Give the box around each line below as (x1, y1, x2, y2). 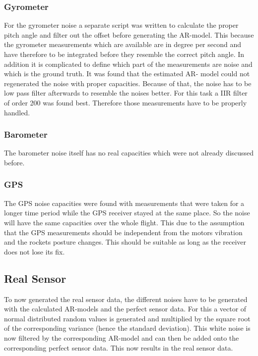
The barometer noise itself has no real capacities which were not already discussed (4, 148, 254, 158)
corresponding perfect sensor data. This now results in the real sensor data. (4, 342, 233, 353)
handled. (4, 107, 30, 117)
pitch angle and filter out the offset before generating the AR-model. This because (4, 29, 254, 40)
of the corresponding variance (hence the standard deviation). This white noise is (4, 323, 251, 333)
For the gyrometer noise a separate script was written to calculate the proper (4, 20, 239, 30)
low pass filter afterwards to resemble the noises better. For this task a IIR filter (4, 88, 248, 98)
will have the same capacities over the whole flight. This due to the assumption (4, 217, 245, 227)
